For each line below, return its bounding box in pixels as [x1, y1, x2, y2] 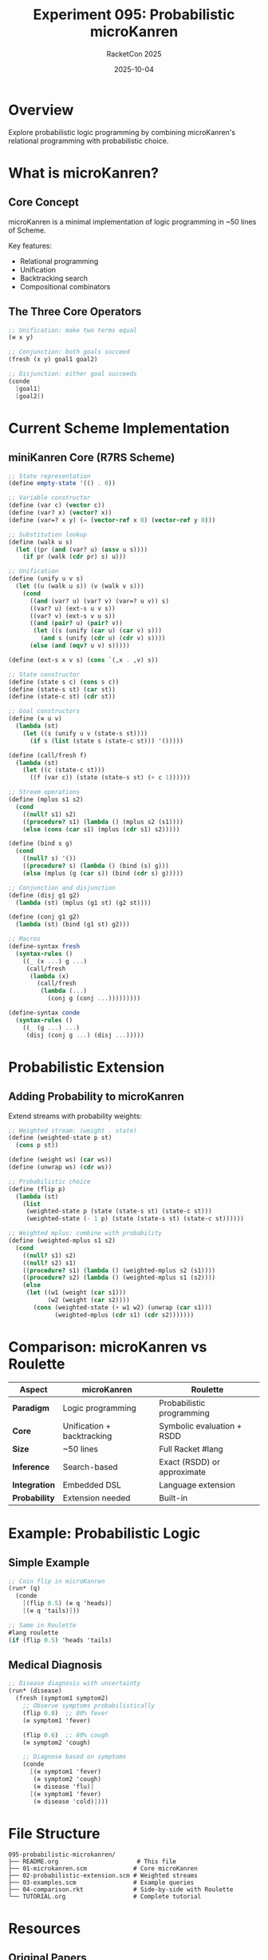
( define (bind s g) [8, 839, 73, 848]
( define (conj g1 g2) [8, 913, 81, 921]
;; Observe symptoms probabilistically [22, 1702, 156, 1710]
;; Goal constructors [8, 707, 81, 715]
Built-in [159, 1492, 188, 1504]
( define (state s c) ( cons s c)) [8, 678, 120, 686]
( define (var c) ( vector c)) [8, 501, 105, 509]
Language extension [159, 1479, 235, 1490]
